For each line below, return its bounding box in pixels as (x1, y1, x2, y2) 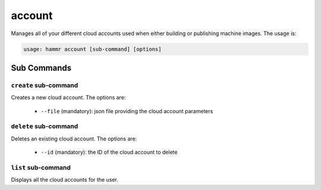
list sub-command (11, 163, 71, 172)
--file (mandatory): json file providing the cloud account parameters (40, 107, 213, 114)
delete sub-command (11, 122, 78, 130)
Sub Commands (11, 63, 72, 73)
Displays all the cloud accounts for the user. (11, 176, 118, 183)
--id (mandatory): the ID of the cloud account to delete (40, 149, 178, 156)
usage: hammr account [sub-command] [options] (23, 45, 162, 52)
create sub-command (11, 81, 78, 89)
